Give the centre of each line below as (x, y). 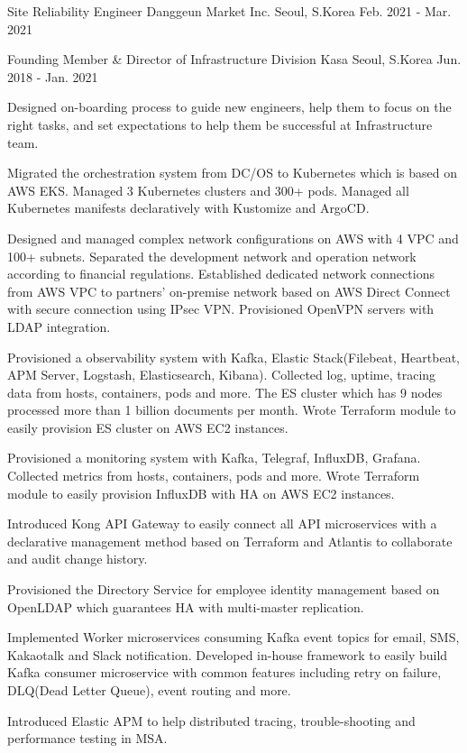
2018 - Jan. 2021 (53, 76)
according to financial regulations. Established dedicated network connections (221, 274)
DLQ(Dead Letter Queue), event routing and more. (149, 690)
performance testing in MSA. (87, 738)
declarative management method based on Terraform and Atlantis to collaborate (230, 541)
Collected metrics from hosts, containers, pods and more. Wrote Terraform (214, 476)
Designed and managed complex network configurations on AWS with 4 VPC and (233, 238)
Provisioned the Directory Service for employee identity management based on (224, 589)
